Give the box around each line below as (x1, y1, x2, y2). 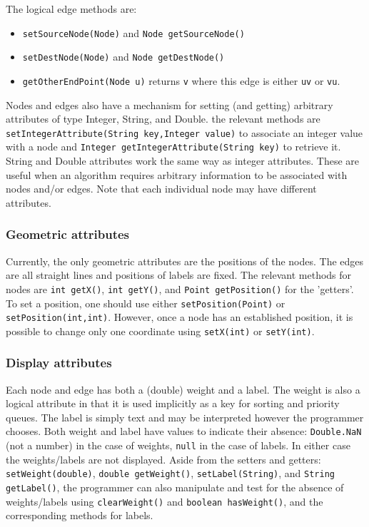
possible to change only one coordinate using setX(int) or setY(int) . (6, 323, 315, 338)
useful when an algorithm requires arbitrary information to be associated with (6, 167, 348, 182)
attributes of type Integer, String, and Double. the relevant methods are (6, 111, 320, 126)
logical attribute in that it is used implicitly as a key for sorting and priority (6, 396, 340, 411)
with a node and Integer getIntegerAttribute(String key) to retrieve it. (6, 139, 341, 154)
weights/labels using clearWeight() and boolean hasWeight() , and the (6, 493, 323, 508)
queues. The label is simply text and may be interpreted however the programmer (6, 409, 364, 424)
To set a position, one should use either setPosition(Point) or (6, 295, 285, 310)
